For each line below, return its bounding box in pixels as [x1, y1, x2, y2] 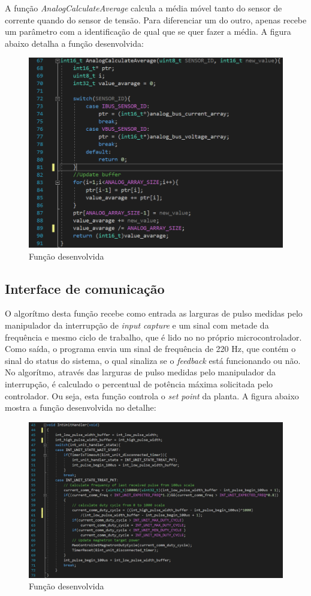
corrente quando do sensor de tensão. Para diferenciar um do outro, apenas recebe [5, 13, 307, 26]
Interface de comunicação [5, 279, 165, 297]
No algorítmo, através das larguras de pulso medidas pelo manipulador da [5, 366, 276, 378]
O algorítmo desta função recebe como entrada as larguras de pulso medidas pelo [5, 307, 303, 320]
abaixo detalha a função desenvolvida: [5, 37, 144, 49]
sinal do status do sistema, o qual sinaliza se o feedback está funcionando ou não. [5, 354, 301, 366]
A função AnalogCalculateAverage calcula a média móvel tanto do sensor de [5, 2, 282, 14]
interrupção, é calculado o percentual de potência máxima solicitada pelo [5, 377, 273, 390]
